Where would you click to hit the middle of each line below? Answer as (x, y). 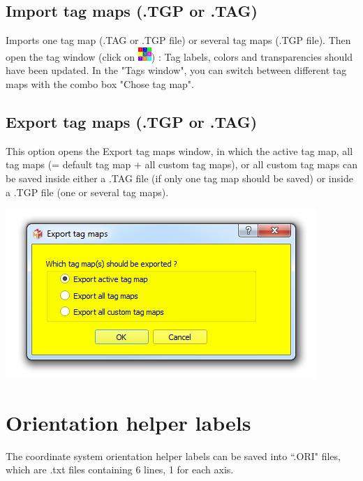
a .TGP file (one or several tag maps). (87, 192)
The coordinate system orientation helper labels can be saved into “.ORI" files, (173, 456)
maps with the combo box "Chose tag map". (100, 83)
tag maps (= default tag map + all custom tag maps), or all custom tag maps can (181, 164)
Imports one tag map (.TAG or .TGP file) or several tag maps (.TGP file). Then (178, 40)
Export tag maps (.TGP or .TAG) (132, 121)
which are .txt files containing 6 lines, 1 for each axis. (120, 469)
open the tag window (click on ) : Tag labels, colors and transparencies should (179, 56)
